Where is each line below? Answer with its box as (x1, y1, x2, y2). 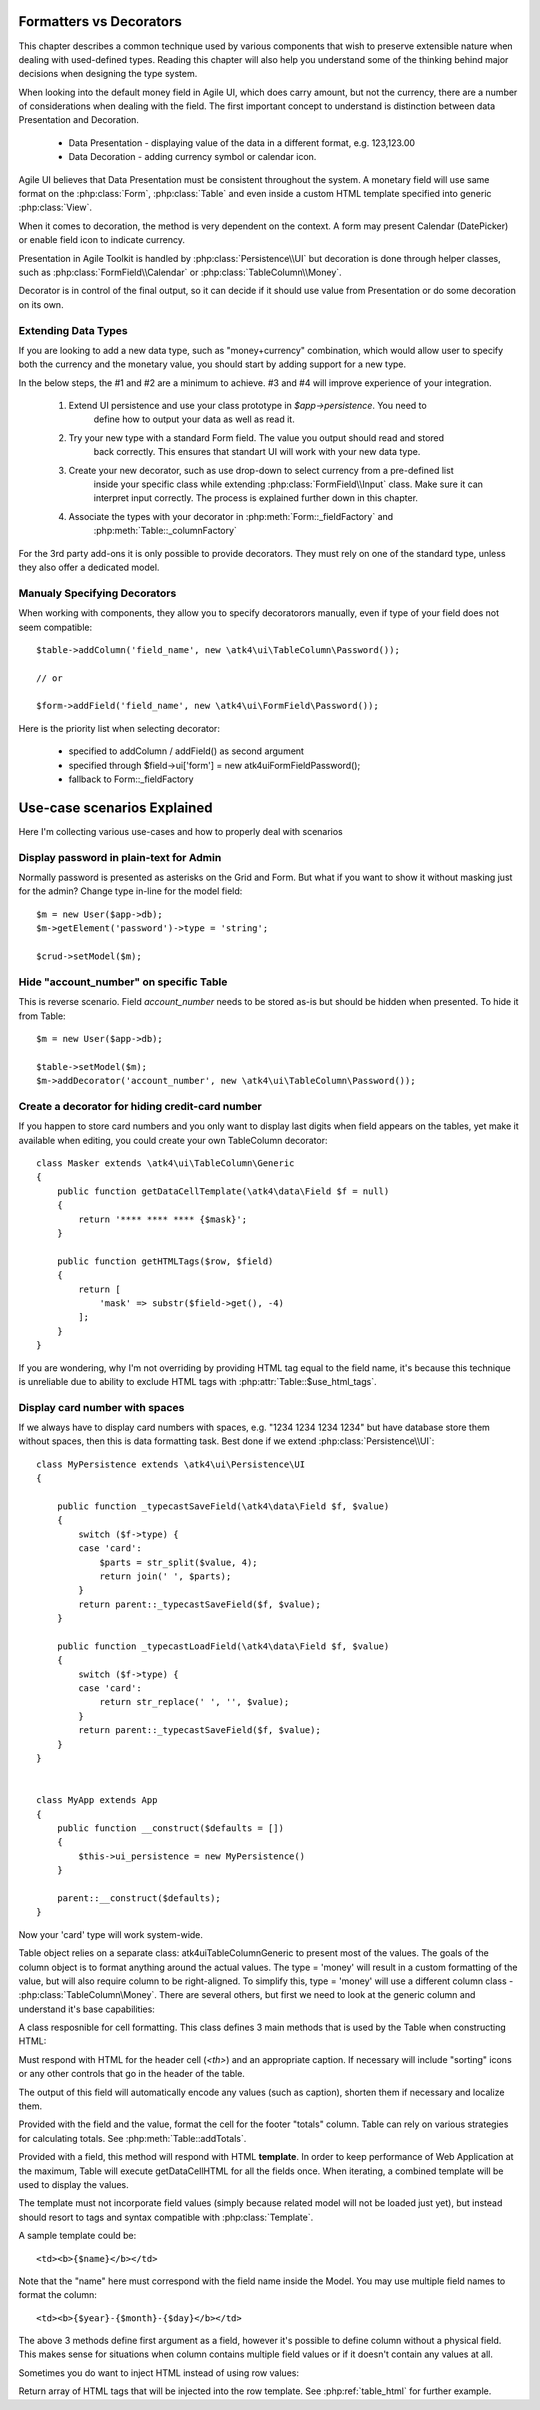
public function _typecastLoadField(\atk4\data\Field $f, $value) (56, 1640, 390, 1652)
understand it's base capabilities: (18, 2003, 155, 2015)
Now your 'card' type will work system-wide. (18, 1928, 204, 1940)
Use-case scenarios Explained (18, 799, 213, 816)
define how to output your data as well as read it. (93, 413, 295, 425)
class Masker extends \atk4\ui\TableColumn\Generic (36, 1158, 295, 1169)
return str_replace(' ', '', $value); (99, 1696, 290, 1708)
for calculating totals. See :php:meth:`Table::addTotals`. (18, 2132, 247, 2144)
